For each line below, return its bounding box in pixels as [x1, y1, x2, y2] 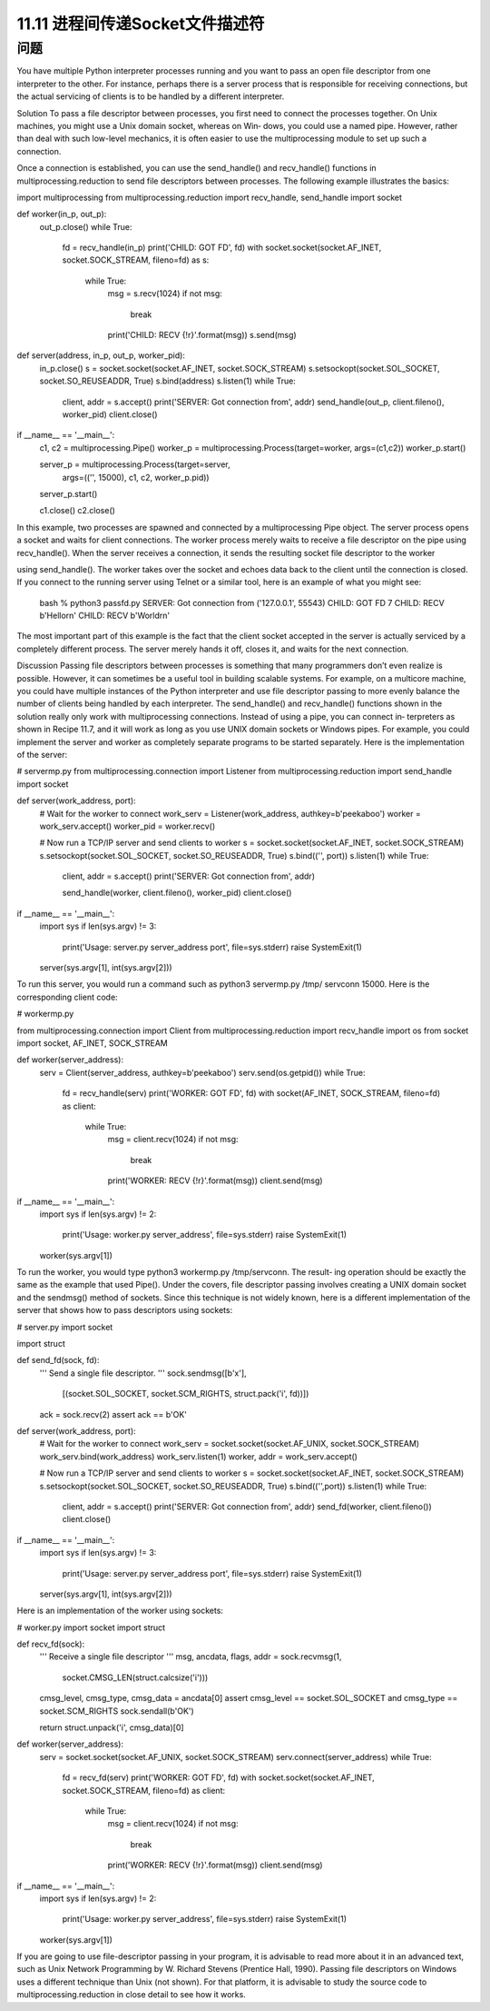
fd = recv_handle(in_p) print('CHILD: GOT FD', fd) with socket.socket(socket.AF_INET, [62, 242, 382, 254]
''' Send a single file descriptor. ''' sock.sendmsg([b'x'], [39, 1368, 247, 1379]
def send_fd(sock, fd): [16, 1355, 100, 1366]
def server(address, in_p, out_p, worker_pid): [16, 350, 186, 361]
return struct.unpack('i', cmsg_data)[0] [39, 1722, 185, 1733]
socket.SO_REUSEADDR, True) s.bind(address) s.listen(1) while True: [39, 375, 297, 386]
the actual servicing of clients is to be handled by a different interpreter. [16, 91, 285, 102]
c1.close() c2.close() [39, 505, 115, 516]
